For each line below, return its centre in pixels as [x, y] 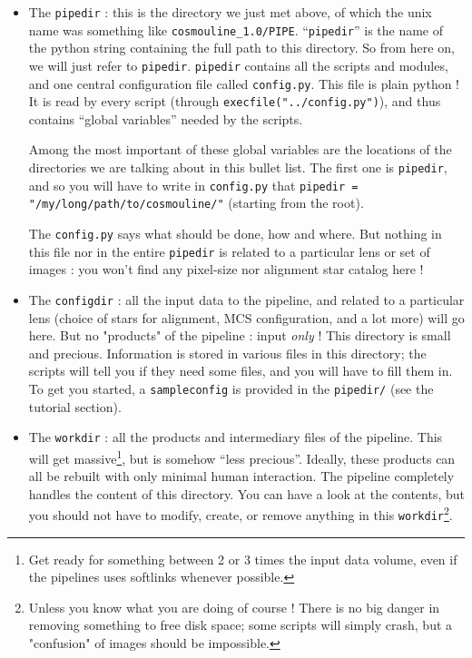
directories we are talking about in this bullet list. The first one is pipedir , [238, 167]
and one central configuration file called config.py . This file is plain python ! [244, 83]
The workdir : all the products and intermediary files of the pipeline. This [236, 437]
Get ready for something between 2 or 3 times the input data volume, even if [243, 559]
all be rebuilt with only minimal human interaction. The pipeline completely [241, 476]
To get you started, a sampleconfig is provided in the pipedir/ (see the [231, 388]
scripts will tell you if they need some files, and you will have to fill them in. [241, 371]
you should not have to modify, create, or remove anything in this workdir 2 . [241, 513]
